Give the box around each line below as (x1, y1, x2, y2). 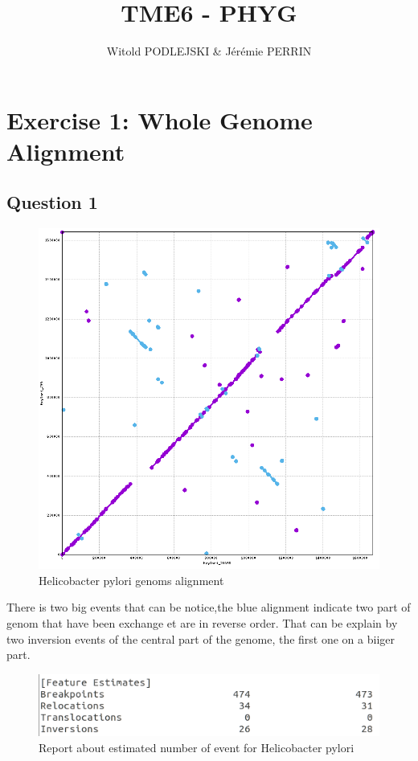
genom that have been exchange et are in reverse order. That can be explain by (6, 615, 398, 632)
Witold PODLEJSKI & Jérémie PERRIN (106, 43, 312, 59)
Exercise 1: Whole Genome (6, 103, 313, 136)
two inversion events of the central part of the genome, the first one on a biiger (6, 630, 395, 647)
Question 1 (6, 190, 98, 215)
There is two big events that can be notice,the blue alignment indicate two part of (6, 599, 411, 616)
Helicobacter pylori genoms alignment (39, 571, 224, 588)
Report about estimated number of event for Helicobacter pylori (39, 738, 354, 755)
